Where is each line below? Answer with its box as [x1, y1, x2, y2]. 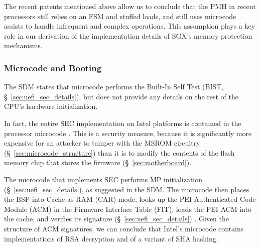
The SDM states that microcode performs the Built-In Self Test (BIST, [4, 81, 224, 92]
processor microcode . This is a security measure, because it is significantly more [4, 128, 252, 138]
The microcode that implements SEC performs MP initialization [4, 174, 203, 184]
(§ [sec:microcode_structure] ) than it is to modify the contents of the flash [4, 147, 235, 158]
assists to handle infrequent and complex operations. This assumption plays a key [4, 21, 255, 31]
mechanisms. [4, 40, 43, 51]
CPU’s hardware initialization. [4, 101, 98, 111]
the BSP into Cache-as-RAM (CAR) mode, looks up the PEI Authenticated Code [4, 194, 256, 204]
